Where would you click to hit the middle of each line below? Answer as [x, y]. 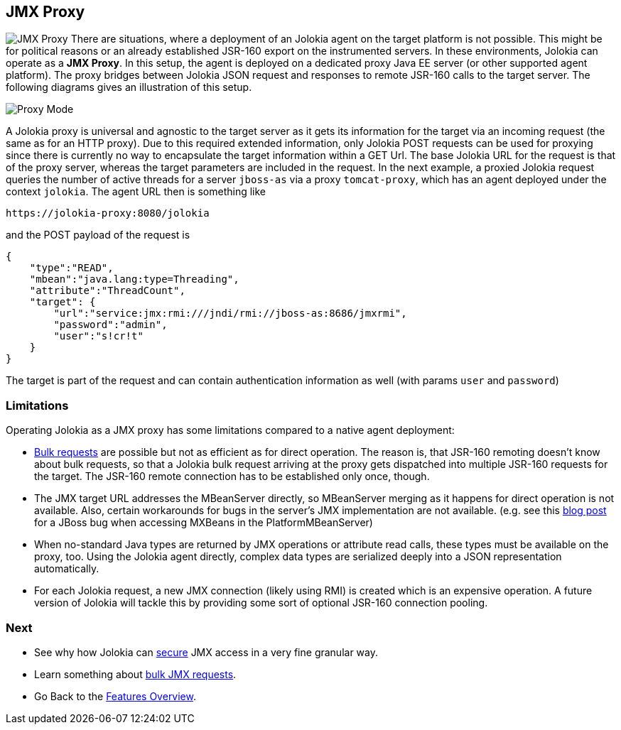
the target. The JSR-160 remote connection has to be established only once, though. [232, 476]
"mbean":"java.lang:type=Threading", [134, 279]
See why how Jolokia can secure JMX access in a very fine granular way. [206, 652]
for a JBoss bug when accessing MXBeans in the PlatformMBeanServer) [204, 523]
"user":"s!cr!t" [98, 336]
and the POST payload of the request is [98, 235]
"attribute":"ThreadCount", [107, 291]
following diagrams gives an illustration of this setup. [129, 87]
